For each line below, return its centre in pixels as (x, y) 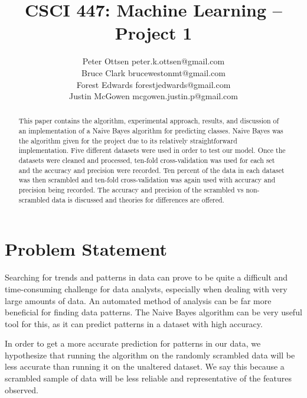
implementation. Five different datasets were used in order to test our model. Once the (152, 150)
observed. (22, 389)
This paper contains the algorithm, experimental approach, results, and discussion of (149, 121)
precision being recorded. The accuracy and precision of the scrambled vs (131, 190)
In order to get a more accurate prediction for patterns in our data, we (133, 343)
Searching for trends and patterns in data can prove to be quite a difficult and (146, 277)
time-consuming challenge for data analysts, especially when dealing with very (146, 288)
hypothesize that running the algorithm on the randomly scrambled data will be (150, 355)
